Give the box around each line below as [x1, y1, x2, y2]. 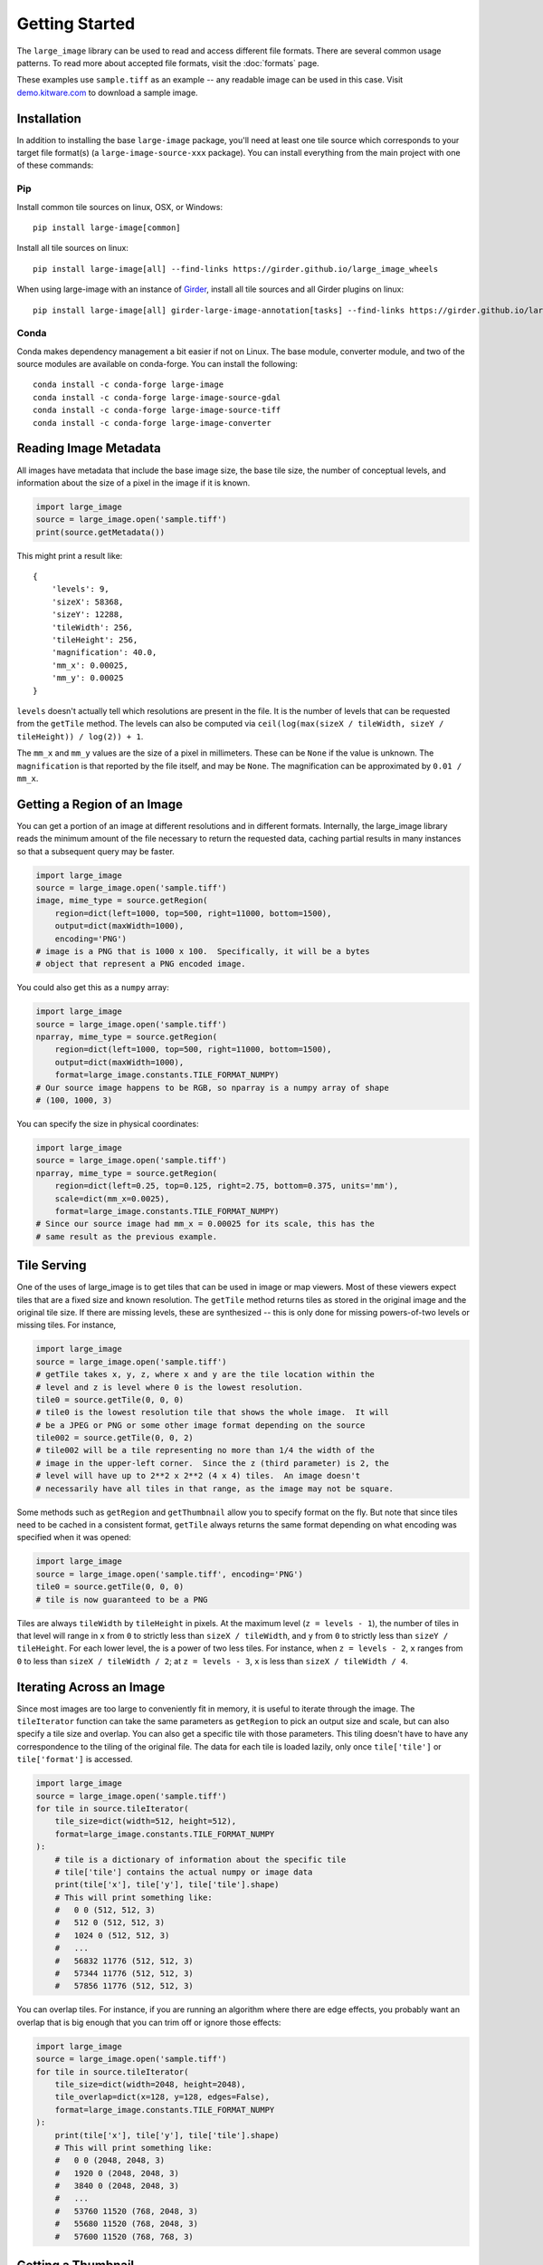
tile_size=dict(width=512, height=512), [54, 1817, 237, 1826]
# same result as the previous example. [35, 1231, 217, 1241]
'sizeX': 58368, [51, 596, 124, 607]
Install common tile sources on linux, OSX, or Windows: [16, 201, 224, 212]
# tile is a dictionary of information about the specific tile [54, 1854, 347, 1865]
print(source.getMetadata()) [35, 526, 166, 537]
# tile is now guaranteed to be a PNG [35, 1595, 208, 1605]
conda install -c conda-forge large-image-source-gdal [33, 392, 281, 402]
